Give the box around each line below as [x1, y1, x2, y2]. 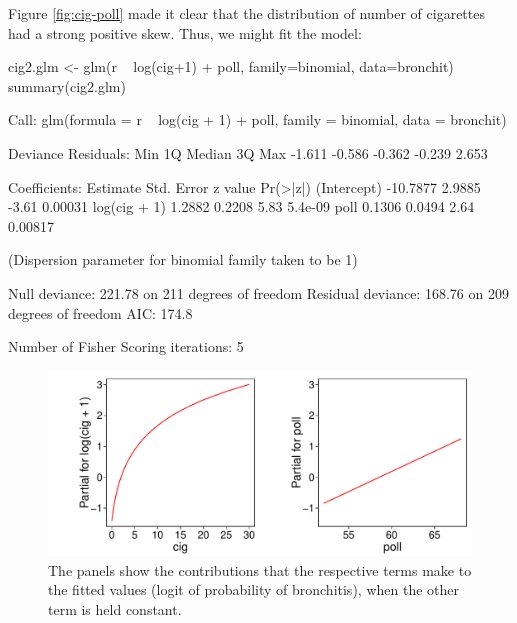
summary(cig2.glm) [8, 75, 126, 96]
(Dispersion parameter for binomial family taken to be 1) [8, 249, 358, 270]
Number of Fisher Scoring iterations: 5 [8, 336, 244, 357]
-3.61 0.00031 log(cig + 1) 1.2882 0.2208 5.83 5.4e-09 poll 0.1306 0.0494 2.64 [8, 196, 475, 217]
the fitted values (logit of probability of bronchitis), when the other [48, 579, 459, 600]
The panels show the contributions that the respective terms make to [48, 559, 472, 580]
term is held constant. [48, 599, 182, 619]
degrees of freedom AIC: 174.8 [8, 302, 193, 323]
